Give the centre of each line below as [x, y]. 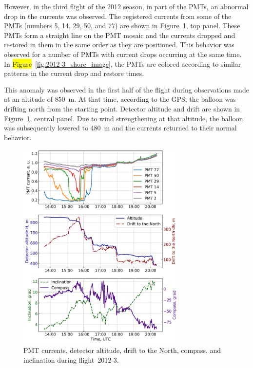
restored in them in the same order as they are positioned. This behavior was [119, 45]
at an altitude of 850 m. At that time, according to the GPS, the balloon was [120, 99]
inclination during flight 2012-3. [71, 359]
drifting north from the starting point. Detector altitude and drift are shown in [122, 108]
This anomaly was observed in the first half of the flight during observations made [127, 89]
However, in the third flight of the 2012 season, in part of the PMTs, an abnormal [126, 6]
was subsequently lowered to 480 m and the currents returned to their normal [120, 128]
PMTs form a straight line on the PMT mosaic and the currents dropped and [120, 35]
